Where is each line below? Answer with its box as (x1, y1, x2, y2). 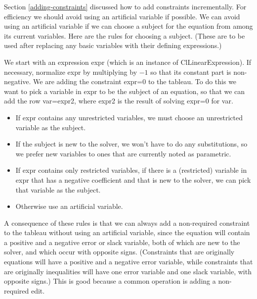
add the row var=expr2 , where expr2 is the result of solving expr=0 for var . (4, 96, 233, 106)
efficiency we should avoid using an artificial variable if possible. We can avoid (4, 11, 240, 21)
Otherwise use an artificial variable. (15, 201, 123, 211)
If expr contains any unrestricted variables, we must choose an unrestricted (15, 112, 243, 122)
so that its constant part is (150, 66, 231, 77)
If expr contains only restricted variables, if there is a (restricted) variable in (15, 165, 247, 175)
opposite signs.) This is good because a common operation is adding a (4, 276, 216, 286)
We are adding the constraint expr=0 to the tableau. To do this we (33, 76, 237, 87)
